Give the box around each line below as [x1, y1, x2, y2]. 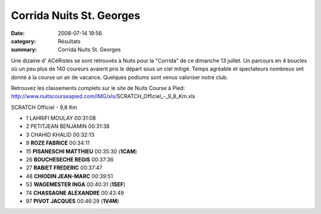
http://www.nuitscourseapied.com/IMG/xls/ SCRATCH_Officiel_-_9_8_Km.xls [11, 92, 196, 100]
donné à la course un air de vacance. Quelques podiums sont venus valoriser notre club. [11, 74, 228, 81]
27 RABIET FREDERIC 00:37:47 [26, 164, 103, 171]
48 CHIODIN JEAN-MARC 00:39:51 [26, 173, 113, 180]
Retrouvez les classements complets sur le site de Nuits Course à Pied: [11, 84, 185, 91]
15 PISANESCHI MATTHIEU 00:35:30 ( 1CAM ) [26, 148, 137, 155]
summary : [11, 46, 37, 53]
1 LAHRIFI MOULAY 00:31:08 [26, 114, 96, 122]
